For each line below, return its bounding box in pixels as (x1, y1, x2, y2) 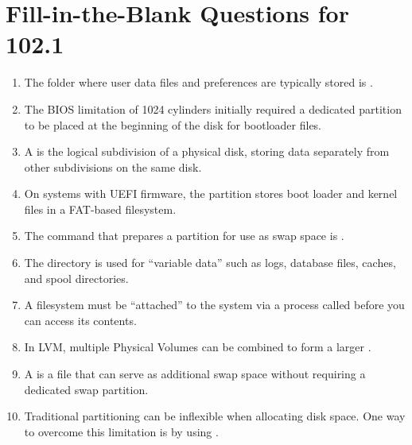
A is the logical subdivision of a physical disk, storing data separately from (24, 143, 390, 160)
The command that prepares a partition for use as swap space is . (24, 227, 344, 244)
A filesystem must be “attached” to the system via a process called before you (24, 296, 405, 313)
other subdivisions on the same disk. (24, 158, 202, 175)
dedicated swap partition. (24, 381, 149, 397)
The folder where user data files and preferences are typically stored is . (24, 74, 373, 91)
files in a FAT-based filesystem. (24, 200, 177, 217)
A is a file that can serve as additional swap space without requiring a (24, 366, 366, 382)
